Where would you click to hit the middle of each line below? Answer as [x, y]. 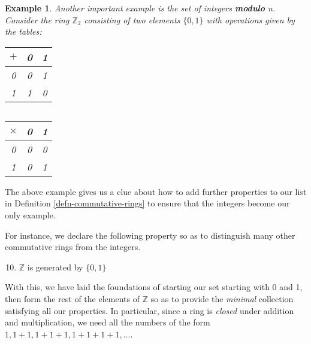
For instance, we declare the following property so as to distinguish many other [150, 235]
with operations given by [250, 19]
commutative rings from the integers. [73, 247]
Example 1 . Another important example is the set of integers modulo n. [140, 8]
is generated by [55, 267]
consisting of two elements [132, 19]
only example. [30, 214]
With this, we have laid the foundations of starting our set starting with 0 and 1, [154, 287]
